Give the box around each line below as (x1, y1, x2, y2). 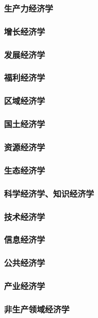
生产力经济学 (4, 2, 53, 14)
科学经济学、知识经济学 (4, 187, 94, 199)
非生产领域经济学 (4, 302, 69, 315)
